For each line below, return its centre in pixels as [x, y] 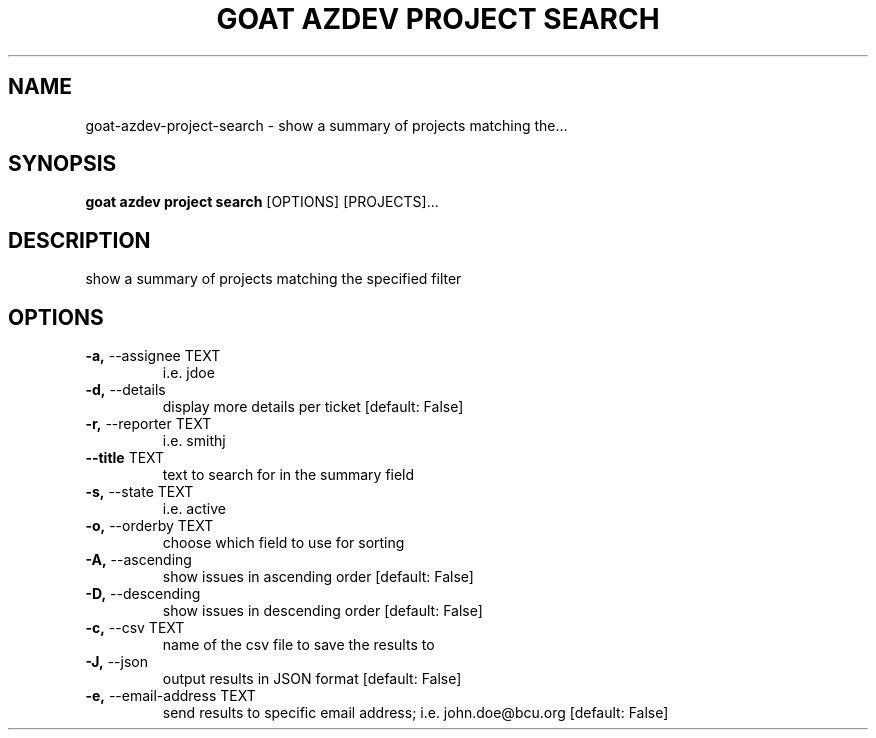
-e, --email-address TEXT [170, 696]
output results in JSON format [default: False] [312, 679]
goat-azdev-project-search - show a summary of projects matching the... [326, 125]
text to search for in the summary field [288, 475]
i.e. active [194, 509]
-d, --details [125, 390]
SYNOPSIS [62, 164]
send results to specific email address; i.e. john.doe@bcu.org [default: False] [415, 713]
